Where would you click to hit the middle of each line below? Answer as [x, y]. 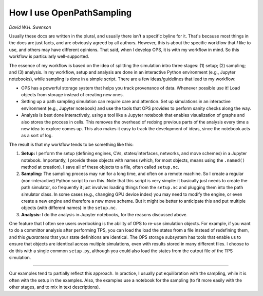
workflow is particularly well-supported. [49, 56]
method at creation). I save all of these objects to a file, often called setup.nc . [100, 167]
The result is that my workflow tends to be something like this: [71, 144]
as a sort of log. [37, 136]
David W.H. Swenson [30, 27]
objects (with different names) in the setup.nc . [69, 208]
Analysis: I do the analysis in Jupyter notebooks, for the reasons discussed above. [104, 214]
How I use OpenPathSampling [70, 13]
